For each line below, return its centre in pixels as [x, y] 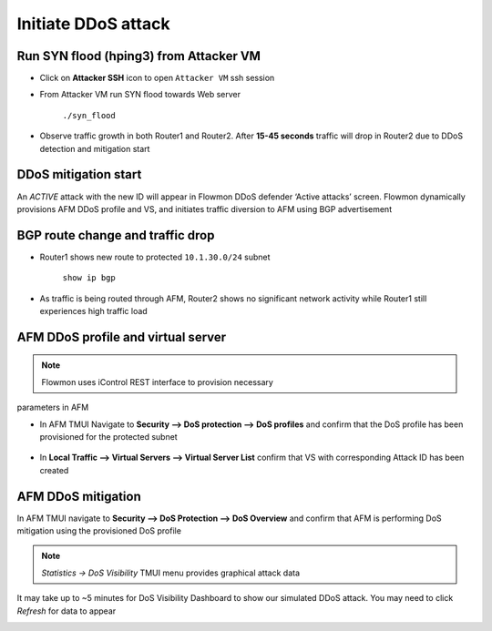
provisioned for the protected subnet [108, 436]
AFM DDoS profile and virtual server [122, 337]
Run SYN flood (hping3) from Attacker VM [139, 56]
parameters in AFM [53, 407]
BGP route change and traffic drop [116, 235]
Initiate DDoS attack [93, 24]
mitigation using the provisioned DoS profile [99, 531]
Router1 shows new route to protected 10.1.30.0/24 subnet [155, 257]
